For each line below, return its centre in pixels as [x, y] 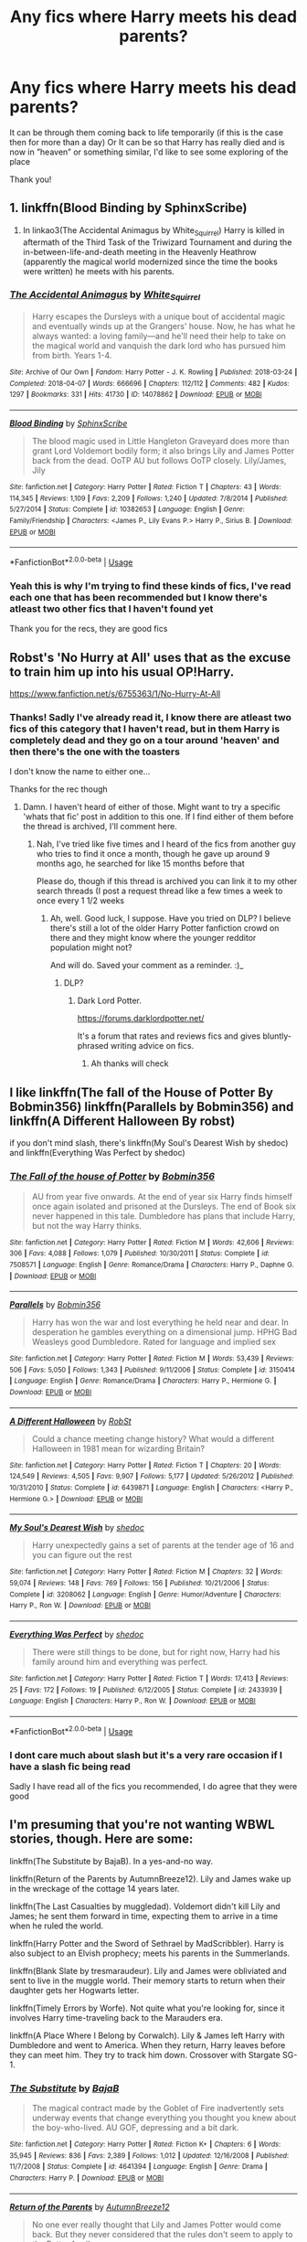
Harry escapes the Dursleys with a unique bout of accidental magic [159, 316]
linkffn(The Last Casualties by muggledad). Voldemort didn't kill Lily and [145, 1906]
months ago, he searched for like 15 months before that [140, 864]
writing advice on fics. [153, 1046]
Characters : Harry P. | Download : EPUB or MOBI [87, 2178]
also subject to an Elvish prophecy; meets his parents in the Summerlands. [150, 1953]
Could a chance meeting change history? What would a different [153, 1438]
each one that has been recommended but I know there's [138, 597]
